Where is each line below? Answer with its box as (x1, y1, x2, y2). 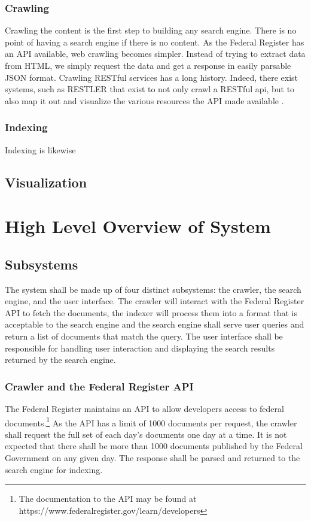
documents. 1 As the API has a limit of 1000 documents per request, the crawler (5, 414, 297, 429)
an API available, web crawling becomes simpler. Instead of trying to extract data (5, 47, 306, 60)
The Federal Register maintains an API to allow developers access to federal (5, 402, 284, 414)
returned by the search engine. (5, 353, 116, 366)
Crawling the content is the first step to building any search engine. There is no (5, 24, 297, 37)
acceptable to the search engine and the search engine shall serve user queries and (5, 318, 304, 331)
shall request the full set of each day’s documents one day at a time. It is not (5, 428, 287, 440)
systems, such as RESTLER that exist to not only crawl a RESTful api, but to (5, 83, 295, 95)
